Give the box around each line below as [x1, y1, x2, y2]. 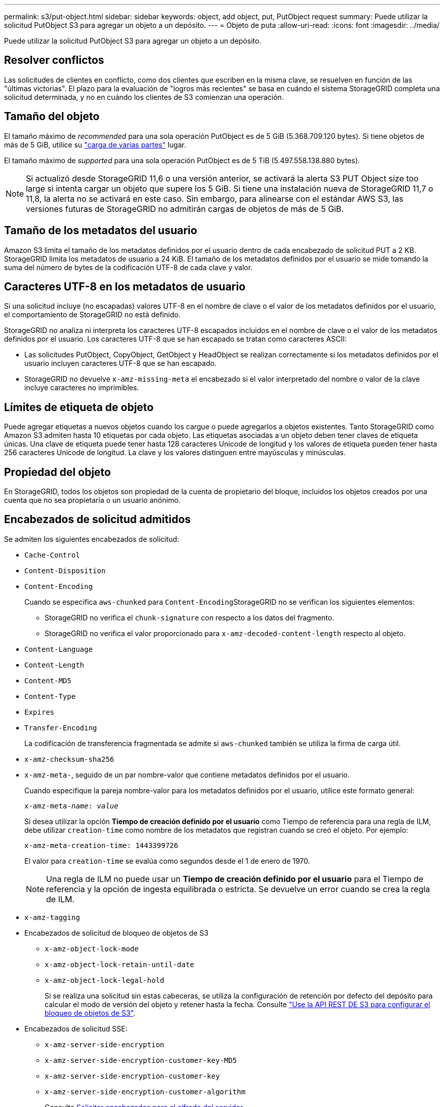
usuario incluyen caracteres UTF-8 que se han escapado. [24, 359, 217, 368]
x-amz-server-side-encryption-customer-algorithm [45, 1087, 246, 1096]
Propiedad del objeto [4, 465, 111, 478]
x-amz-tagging [24, 913, 80, 921]
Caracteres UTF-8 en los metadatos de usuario [4, 280, 246, 293]
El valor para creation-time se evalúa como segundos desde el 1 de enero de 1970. [24, 856, 310, 865]
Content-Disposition [24, 566, 106, 575]
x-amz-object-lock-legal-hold [45, 976, 165, 984]
